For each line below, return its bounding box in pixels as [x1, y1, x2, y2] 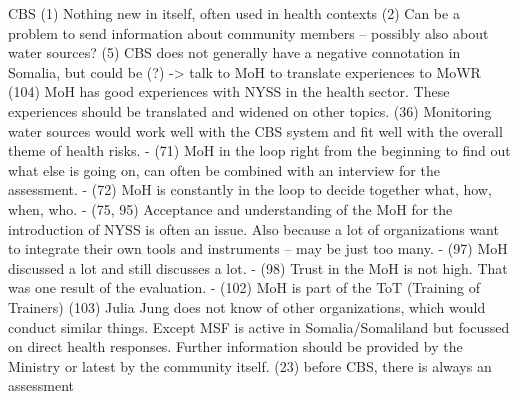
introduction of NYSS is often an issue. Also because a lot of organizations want [8, 218, 499, 239]
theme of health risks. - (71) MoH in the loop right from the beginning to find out [8, 140, 511, 161]
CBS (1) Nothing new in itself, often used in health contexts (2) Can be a [8, 3, 460, 23]
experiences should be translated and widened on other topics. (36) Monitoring [8, 100, 492, 121]
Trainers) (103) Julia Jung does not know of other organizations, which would [8, 296, 486, 317]
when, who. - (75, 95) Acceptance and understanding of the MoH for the [8, 198, 453, 219]
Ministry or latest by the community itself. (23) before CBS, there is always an [8, 355, 492, 376]
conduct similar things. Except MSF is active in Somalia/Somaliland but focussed [8, 316, 510, 337]
